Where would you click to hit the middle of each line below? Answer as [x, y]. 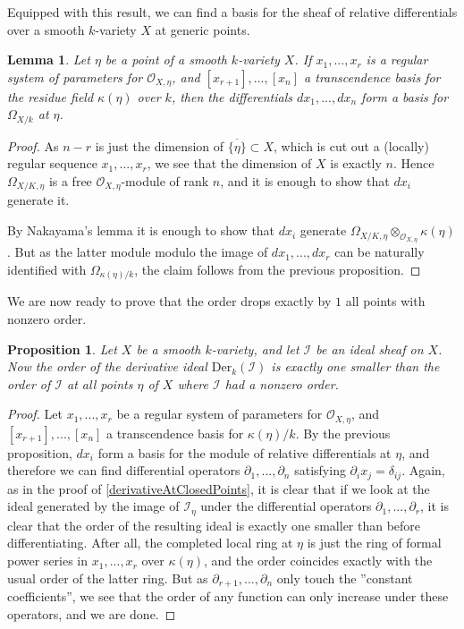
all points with [385, 301]
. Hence [413, 163]
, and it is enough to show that [305, 181]
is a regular [397, 59]
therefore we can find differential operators [124, 470]
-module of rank [165, 181]
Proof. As [33, 145]
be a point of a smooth [166, 59]
